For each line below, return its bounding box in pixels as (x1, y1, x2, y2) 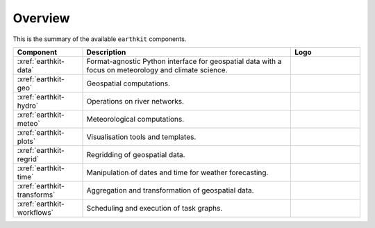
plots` (17, 136, 36, 146)
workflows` (17, 207, 53, 217)
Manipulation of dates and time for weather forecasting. (86, 168, 269, 177)
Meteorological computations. (86, 114, 184, 124)
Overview (12, 10, 70, 26)
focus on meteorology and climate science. (86, 65, 228, 74)
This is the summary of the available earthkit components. (12, 35, 187, 43)
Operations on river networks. (86, 96, 184, 106)
